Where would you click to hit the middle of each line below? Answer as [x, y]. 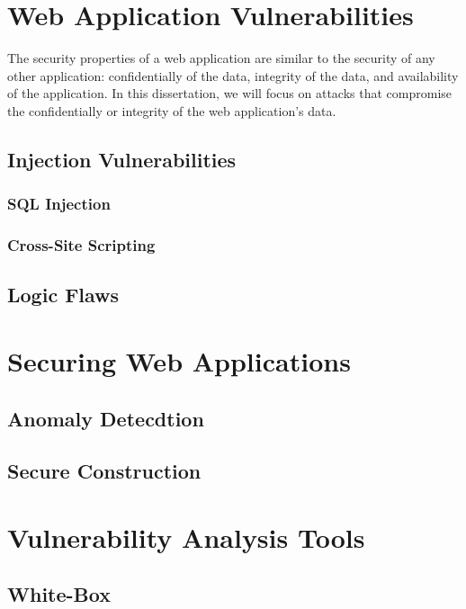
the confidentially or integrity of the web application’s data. [172, 110]
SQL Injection [59, 204]
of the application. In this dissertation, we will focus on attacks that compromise [230, 93]
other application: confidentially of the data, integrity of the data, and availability [233, 75]
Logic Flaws [63, 295]
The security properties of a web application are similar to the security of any [221, 58]
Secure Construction [104, 471]
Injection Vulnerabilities [122, 159]
